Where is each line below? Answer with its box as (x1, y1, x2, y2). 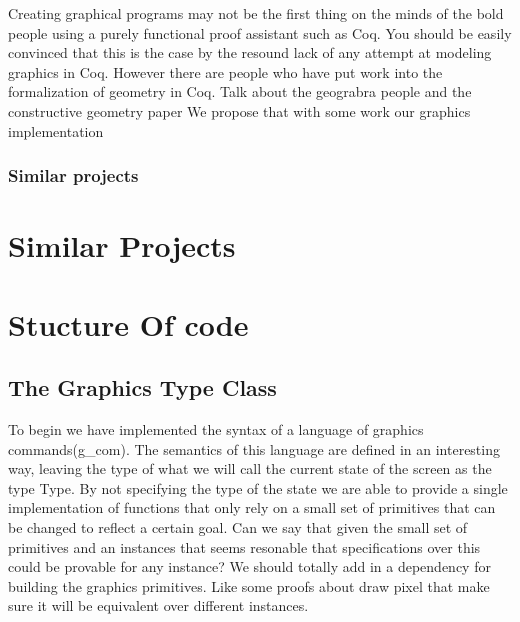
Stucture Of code (8, 303, 249, 344)
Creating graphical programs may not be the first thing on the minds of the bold (8, 3, 504, 23)
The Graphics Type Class (8, 372, 277, 403)
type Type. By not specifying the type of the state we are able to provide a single (8, 477, 508, 498)
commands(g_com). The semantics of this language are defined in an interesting (8, 438, 500, 459)
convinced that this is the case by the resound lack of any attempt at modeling (8, 42, 492, 63)
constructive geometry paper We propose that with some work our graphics (8, 100, 471, 121)
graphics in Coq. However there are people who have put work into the (8, 61, 443, 82)
